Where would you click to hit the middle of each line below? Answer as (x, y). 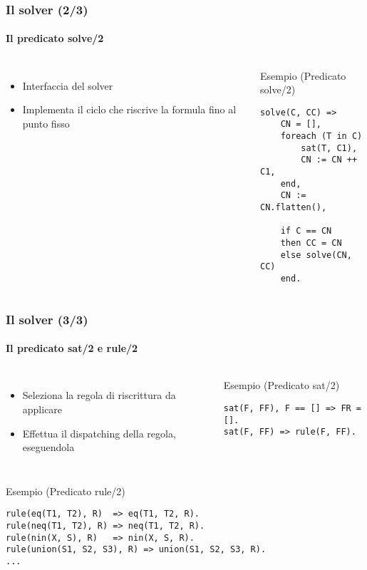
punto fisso (46, 123)
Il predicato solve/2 (55, 38)
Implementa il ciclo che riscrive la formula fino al (129, 109)
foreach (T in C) (321, 136)
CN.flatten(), (294, 208)
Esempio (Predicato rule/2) (66, 491)
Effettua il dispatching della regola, (99, 433)
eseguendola (48, 447)
